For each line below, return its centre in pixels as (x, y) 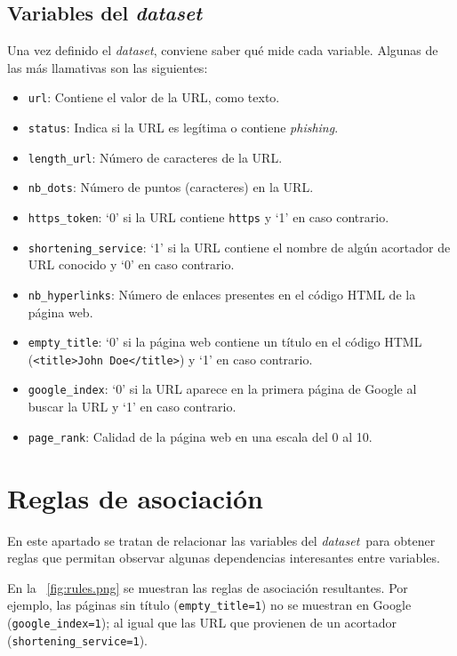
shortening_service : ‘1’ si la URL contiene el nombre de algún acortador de (239, 247)
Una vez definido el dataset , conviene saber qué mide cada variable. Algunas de (223, 50)
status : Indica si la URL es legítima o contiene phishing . (183, 128)
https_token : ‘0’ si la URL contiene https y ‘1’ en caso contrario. (208, 217)
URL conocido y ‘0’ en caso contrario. (131, 264)
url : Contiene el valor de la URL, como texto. (154, 97)
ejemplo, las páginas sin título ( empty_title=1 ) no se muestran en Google (209, 605)
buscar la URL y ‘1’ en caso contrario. (132, 407)
